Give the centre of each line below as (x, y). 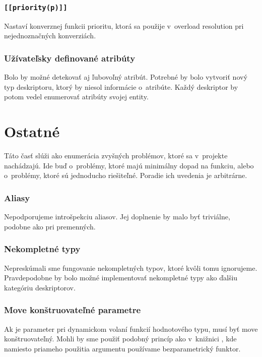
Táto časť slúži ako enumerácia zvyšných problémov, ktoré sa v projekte (116, 156)
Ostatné (32, 131)
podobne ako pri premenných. (50, 226)
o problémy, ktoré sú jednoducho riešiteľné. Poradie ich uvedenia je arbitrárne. (126, 175)
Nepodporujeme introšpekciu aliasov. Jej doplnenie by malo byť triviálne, (117, 217)
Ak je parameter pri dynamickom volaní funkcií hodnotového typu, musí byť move (131, 329)
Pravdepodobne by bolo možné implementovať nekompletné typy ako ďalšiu (121, 278)
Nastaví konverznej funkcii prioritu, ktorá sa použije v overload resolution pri (124, 25)
